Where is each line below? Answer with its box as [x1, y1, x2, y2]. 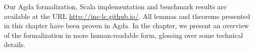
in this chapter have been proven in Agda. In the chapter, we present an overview [4, 20, 249, 31]
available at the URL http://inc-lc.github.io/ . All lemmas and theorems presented [4, 11, 250, 21]
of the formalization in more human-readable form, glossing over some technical [4, 30, 243, 40]
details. [4, 39, 25, 50]
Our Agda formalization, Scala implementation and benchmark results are [4, 1, 227, 11]
